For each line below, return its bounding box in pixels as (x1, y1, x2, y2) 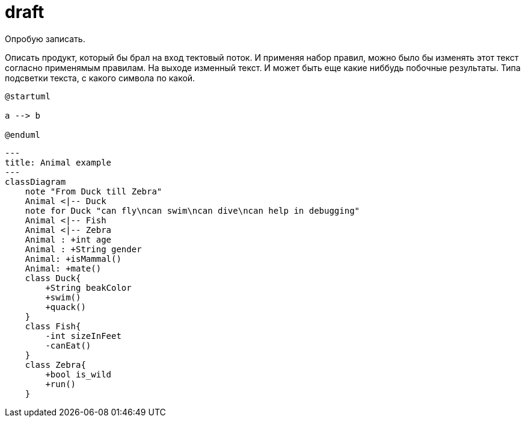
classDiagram (5, 176, 66, 187)
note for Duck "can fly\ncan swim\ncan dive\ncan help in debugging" (25, 205, 360, 216)
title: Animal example (5, 157, 112, 167)
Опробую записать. (5, 33, 85, 44)
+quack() (45, 302, 86, 312)
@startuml (5, 91, 51, 101)
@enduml (5, 129, 41, 140)
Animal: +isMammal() (25, 253, 121, 264)
